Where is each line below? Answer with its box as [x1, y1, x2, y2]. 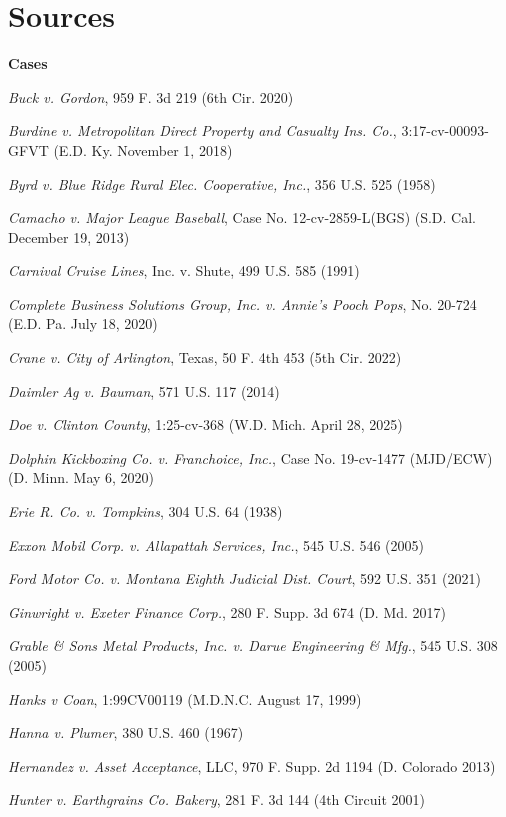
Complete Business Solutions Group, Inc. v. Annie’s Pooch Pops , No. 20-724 [8, 293, 477, 314]
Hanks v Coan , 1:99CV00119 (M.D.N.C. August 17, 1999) [8, 688, 362, 709]
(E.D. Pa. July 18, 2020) [8, 313, 158, 334]
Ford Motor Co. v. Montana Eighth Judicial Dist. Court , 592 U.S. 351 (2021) [8, 568, 481, 589]
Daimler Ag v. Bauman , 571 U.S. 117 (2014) [8, 380, 280, 401]
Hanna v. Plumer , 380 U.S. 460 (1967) [8, 722, 244, 743]
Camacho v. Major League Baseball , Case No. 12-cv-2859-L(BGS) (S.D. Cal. [8, 207, 477, 228]
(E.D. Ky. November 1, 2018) [53, 139, 233, 160]
